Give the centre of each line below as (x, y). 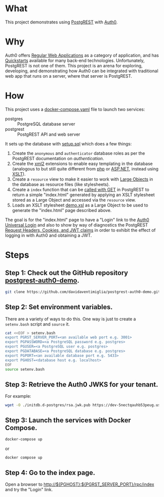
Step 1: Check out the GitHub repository (67, 273)
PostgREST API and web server (49, 134)
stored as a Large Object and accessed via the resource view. (74, 200)
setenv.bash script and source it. (37, 324)
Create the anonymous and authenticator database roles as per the (79, 153)
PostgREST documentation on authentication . (58, 158)
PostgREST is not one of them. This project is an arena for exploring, (74, 65)
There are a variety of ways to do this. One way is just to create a (71, 319)
